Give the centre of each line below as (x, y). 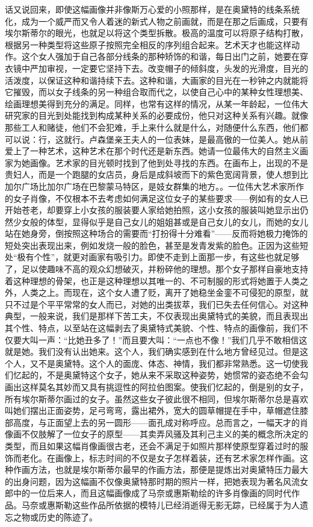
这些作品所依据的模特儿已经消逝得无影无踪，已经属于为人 (186, 504)
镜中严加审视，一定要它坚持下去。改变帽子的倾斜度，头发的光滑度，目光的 (160, 68)
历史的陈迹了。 (68, 516)
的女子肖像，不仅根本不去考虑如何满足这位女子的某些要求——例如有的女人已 (156, 198)
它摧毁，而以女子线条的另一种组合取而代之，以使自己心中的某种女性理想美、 (156, 92)
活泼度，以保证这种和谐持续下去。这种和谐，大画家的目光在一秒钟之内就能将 (156, 80)
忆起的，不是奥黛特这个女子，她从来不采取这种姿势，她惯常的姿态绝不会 (156, 375)
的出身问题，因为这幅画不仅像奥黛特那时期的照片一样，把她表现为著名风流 (152, 481)
